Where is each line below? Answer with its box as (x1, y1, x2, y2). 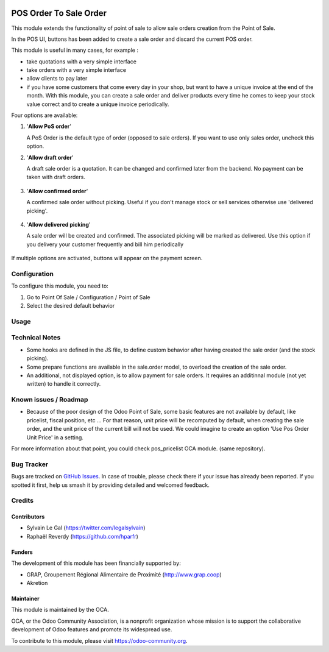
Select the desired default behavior (26, 302, 115, 310)
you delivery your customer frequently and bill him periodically (26, 241, 184, 248)
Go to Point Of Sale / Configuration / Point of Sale (26, 293, 150, 301)
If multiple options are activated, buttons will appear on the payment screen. (11, 255, 203, 262)
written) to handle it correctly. (26, 380, 101, 388)
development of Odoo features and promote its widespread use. (11, 626, 172, 633)
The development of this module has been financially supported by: (11, 559, 181, 567)
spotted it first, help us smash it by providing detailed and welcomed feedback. (11, 481, 210, 489)
